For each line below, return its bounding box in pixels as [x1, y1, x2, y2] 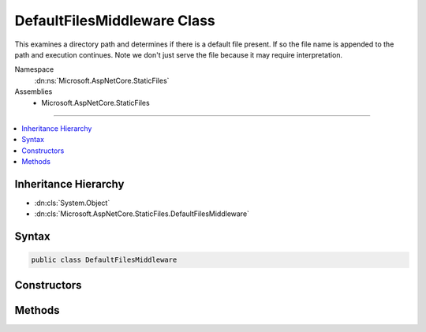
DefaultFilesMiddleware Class [14, 12, 216, 29]
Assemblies [14, 87, 53, 96]
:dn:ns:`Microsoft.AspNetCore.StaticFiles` [34, 76, 170, 85]
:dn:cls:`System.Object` [34, 198, 110, 207]
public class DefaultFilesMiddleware [31, 256, 177, 264]
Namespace [14, 65, 54, 74]
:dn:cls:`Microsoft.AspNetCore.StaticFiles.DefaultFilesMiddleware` [34, 209, 250, 218]
